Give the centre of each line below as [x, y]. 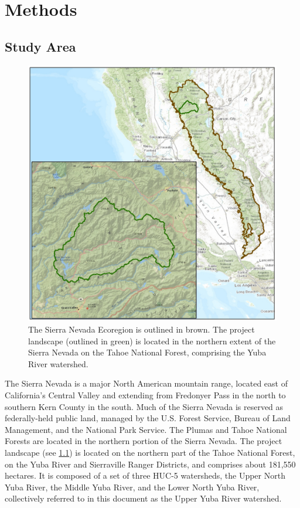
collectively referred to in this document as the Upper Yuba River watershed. [143, 498]
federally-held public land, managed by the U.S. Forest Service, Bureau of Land [148, 418]
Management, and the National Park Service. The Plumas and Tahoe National [146, 429]
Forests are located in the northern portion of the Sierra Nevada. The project [144, 441]
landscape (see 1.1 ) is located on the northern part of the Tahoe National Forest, [150, 453]
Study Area [40, 46]
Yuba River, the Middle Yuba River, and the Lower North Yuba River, [132, 487]
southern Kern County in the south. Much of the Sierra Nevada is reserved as [144, 406]
